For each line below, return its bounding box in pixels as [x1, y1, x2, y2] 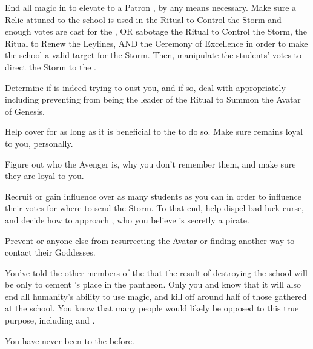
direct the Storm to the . [5, 60, 96, 73]
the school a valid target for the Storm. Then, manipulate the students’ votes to [5, 49, 302, 61]
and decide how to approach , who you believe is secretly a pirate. [5, 213, 249, 226]
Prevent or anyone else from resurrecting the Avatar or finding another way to [5, 234, 295, 246]
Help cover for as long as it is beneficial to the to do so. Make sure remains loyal [5, 125, 303, 138]
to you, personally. [5, 137, 73, 149]
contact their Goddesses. [5, 246, 96, 259]
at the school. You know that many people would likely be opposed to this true [5, 302, 299, 314]
